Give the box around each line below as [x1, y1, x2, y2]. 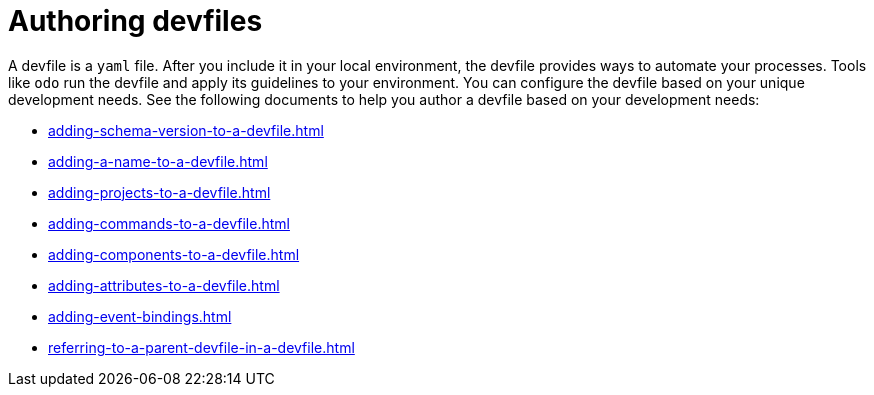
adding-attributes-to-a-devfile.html [48, 276, 280, 294]
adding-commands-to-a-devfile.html [48, 214, 290, 232]
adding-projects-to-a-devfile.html [48, 183, 271, 201]
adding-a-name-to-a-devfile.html [48, 152, 268, 170]
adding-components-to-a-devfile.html [48, 245, 300, 263]
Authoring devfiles [8, 4, 263, 38]
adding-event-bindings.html [48, 307, 232, 325]
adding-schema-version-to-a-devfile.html [48, 121, 324, 139]
